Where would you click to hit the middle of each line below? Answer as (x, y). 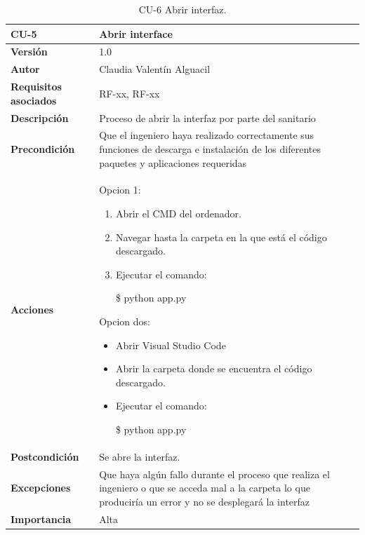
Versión (29, 52)
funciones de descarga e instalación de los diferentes (210, 149)
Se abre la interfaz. (140, 456)
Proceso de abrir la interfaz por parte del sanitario (207, 117)
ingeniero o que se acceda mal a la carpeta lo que (205, 488)
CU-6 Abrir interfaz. (182, 9)
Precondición (43, 149)
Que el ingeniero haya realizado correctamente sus (207, 135)
